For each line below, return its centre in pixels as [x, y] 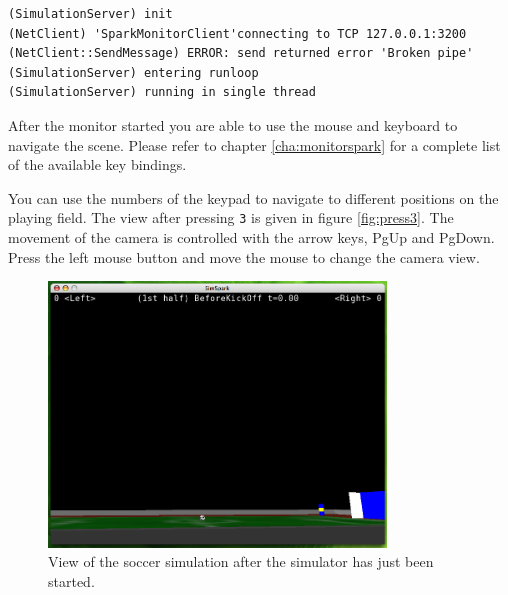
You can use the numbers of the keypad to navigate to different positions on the [253, 197]
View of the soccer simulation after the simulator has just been [241, 561]
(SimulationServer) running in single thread [162, 92]
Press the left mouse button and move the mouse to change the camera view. [244, 256]
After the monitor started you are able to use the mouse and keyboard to [233, 124]
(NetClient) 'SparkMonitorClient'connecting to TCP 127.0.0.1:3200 [237, 33]
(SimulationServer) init [90, 14]
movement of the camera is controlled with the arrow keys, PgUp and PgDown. [251, 237]
